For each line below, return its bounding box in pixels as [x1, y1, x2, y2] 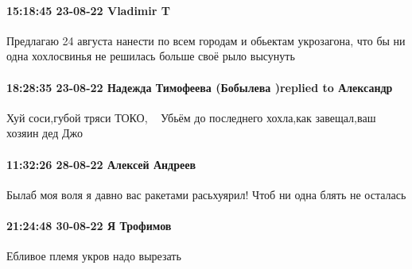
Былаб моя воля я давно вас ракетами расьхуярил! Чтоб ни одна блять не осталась [6, 186, 406, 202]
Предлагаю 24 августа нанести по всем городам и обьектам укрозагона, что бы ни [6, 32, 406, 48]
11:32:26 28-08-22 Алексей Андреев [6, 156, 196, 172]
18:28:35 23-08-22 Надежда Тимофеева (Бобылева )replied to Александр [6, 79, 393, 95]
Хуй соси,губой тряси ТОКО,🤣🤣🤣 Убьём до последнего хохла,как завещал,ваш [6, 109, 376, 125]
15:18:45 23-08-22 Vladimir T [6, 2, 170, 18]
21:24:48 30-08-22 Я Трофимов [6, 217, 172, 233]
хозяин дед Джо [6, 125, 83, 141]
